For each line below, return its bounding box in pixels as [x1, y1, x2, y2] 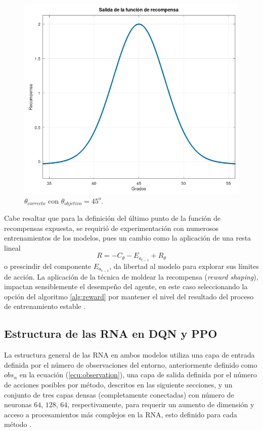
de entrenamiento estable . [4, 301, 86, 311]
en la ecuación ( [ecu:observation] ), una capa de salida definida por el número [19, 369, 257, 380]
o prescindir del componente [4, 260, 92, 271]
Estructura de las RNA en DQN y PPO [4, 326, 217, 341]
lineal [4, 242, 21, 253]
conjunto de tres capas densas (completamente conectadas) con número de [4, 389, 234, 400]
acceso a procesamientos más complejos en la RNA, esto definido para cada [4, 409, 237, 419]
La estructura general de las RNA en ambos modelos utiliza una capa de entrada [4, 349, 255, 360]
